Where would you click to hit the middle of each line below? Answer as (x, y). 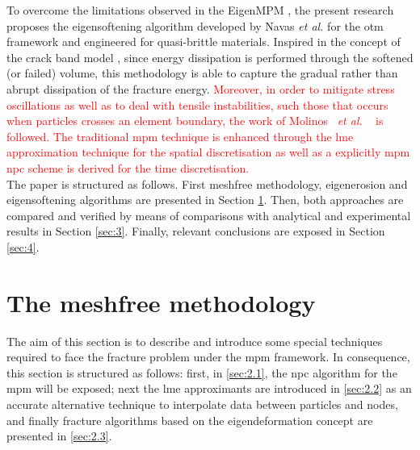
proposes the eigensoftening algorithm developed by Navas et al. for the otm (195, 25)
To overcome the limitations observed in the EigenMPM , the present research (200, 10)
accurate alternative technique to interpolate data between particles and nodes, (202, 404)
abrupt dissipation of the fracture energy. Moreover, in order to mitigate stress (201, 88)
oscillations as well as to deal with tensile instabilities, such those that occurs (197, 104)
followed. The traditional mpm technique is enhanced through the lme (180, 136)
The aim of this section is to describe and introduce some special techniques (195, 341)
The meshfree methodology (161, 302)
